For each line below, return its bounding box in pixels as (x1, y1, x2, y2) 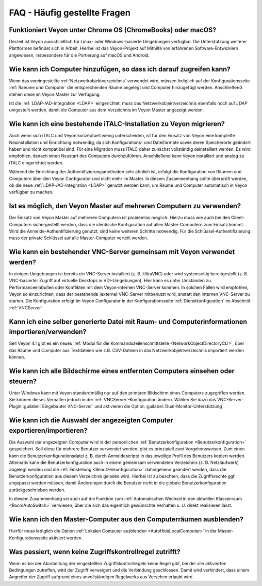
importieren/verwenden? (9, 328, 87, 336)
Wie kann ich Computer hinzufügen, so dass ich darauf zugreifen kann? (9, 65, 230, 73)
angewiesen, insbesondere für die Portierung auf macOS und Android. (9, 52, 150, 58)
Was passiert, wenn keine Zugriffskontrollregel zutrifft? (9, 548, 180, 556)
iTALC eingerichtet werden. (9, 160, 64, 165)
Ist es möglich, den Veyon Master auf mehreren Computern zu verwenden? (9, 202, 241, 210)
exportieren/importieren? (9, 426, 88, 435)
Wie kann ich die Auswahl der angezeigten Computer (9, 416, 173, 425)
